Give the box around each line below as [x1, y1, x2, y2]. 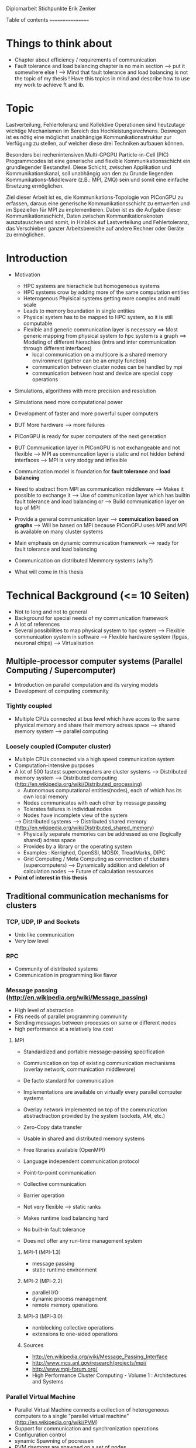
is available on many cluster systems [14, 528, 104, 535]
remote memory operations [32, 1301, 98, 1308]
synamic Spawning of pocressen [14, 1437, 94, 1444]
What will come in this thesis [14, 568, 84, 575]
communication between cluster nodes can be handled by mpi [32, 363, 183, 370]
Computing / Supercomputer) [6, 666, 116, 676]
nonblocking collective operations [32, 1324, 114, 1331]
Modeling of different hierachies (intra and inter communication [23, 338, 177, 345]
